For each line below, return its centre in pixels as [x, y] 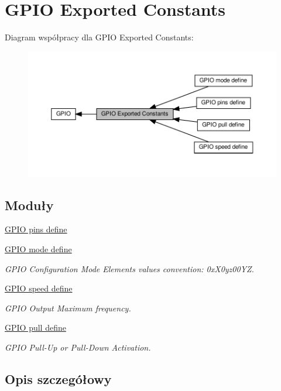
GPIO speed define [39, 288]
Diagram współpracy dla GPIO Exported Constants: [99, 37]
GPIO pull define [35, 327]
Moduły [29, 205]
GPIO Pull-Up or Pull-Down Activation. [78, 347]
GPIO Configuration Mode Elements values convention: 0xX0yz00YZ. [129, 268]
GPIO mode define [38, 249]
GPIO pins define [36, 229]
